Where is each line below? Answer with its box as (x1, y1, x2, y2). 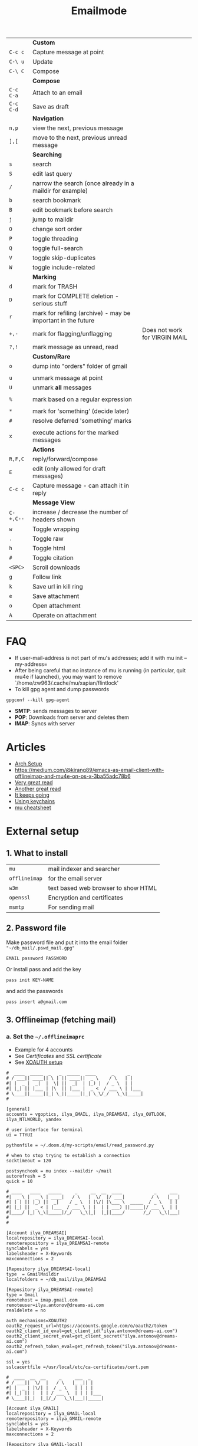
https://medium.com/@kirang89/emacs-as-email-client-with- (14, 767, 164, 774)
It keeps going (14, 791, 50, 798)
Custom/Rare (32, 353, 71, 361)
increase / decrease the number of (32, 508, 128, 517)
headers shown (32, 515, 75, 524)
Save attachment (32, 592, 80, 600)
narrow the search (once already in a (32, 179, 134, 188)
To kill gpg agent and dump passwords (14, 686, 110, 693)
